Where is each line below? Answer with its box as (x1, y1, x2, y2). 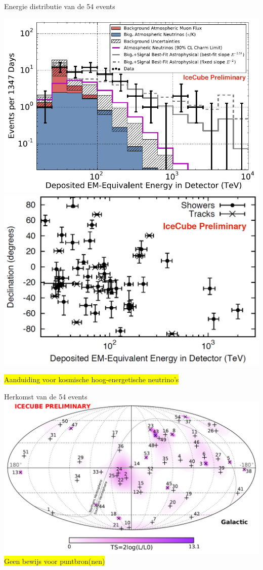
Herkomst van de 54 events (4, 391, 87, 401)
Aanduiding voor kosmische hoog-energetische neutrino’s (4, 374, 179, 384)
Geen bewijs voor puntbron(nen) (4, 555, 105, 566)
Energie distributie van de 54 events (4, 1, 115, 11)
